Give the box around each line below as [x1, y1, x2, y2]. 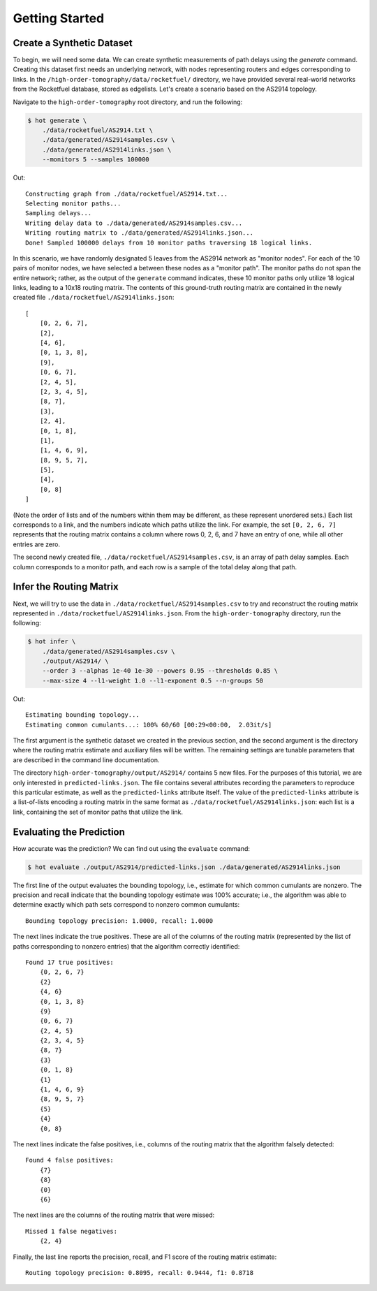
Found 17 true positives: [25, 958, 114, 966]
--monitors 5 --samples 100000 [42, 156, 149, 163]
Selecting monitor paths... [25, 199, 121, 207]
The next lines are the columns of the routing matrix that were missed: [13, 1211, 215, 1219]
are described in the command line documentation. [13, 755, 160, 764]
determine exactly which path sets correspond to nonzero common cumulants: [13, 900, 240, 909]
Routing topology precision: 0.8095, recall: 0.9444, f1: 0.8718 [25, 1269, 254, 1276]
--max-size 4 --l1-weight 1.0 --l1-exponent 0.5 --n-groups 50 [42, 676, 264, 685]
